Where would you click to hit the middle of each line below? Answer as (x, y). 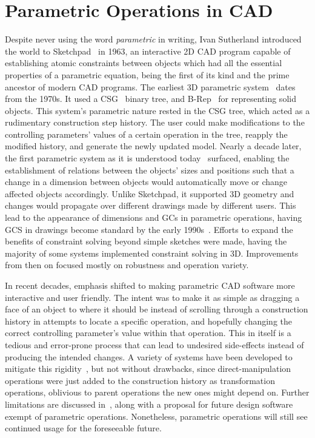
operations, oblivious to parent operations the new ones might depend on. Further (157, 392)
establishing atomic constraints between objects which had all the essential (144, 63)
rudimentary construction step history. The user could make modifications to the (155, 122)
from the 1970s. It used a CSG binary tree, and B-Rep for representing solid (151, 99)
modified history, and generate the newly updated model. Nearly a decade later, (153, 146)
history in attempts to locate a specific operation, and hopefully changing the (149, 321)
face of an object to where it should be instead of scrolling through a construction (157, 309)
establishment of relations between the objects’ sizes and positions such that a (150, 170)
